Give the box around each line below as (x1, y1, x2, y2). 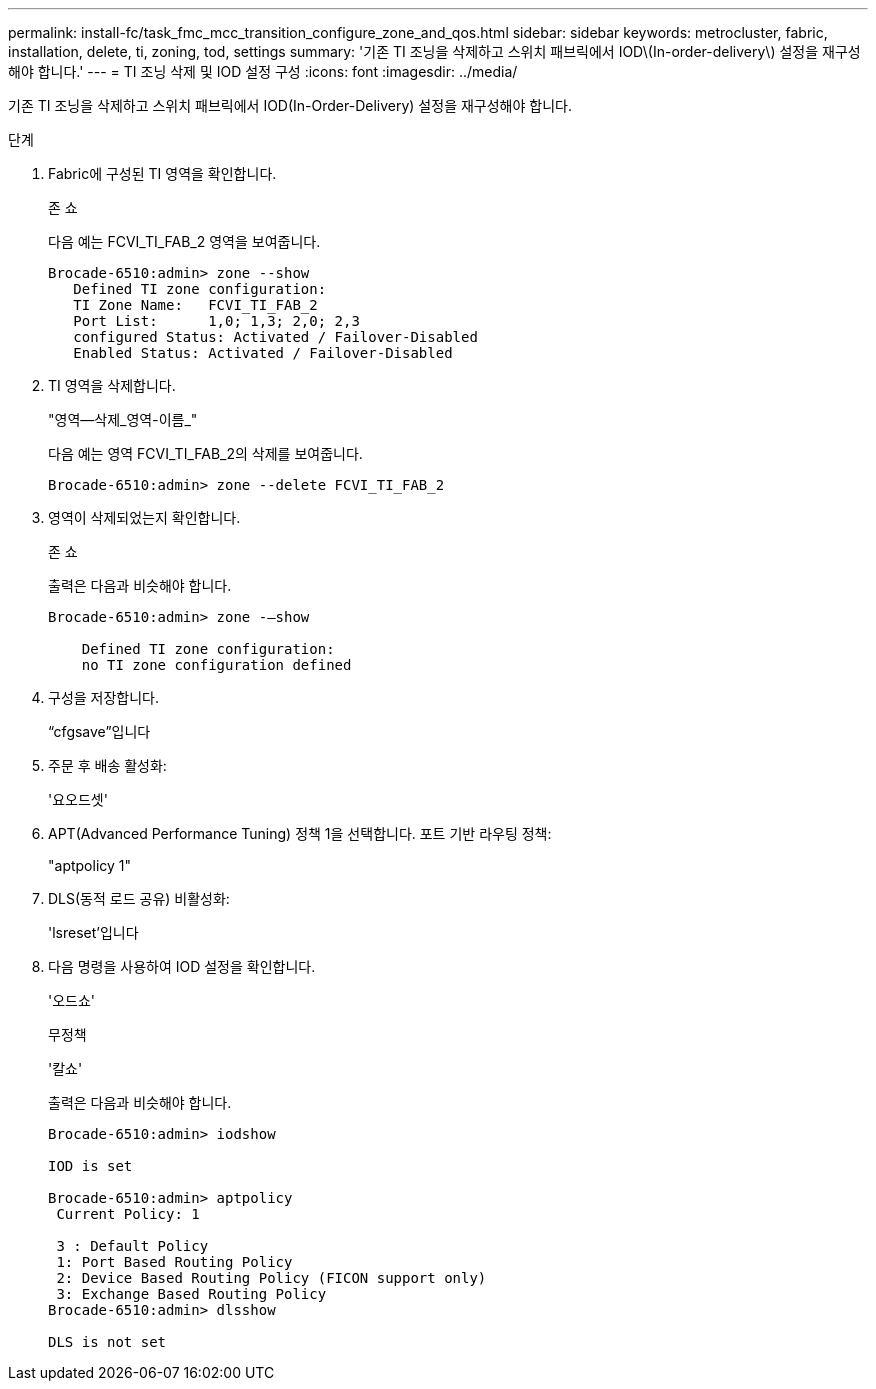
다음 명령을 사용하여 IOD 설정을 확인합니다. (48, 958, 316, 975)
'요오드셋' (48, 791, 108, 808)
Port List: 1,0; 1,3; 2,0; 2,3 (73, 313, 360, 329)
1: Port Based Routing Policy (56, 1254, 293, 1270)
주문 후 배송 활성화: (48, 757, 167, 774)
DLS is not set (48, 1334, 167, 1350)
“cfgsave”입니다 (48, 723, 151, 740)
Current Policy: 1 (56, 1206, 200, 1222)
